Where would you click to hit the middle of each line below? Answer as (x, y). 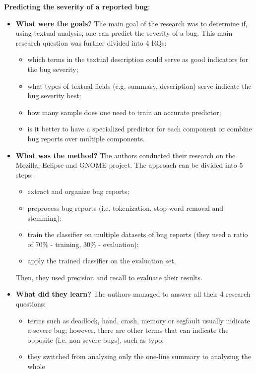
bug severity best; (54, 95)
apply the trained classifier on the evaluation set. (102, 261)
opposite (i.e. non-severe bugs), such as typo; (96, 340)
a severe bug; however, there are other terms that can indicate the (128, 330)
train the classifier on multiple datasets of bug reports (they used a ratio (138, 234)
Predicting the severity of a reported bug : (77, 6)
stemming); (45, 218)
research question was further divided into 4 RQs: (91, 42)
